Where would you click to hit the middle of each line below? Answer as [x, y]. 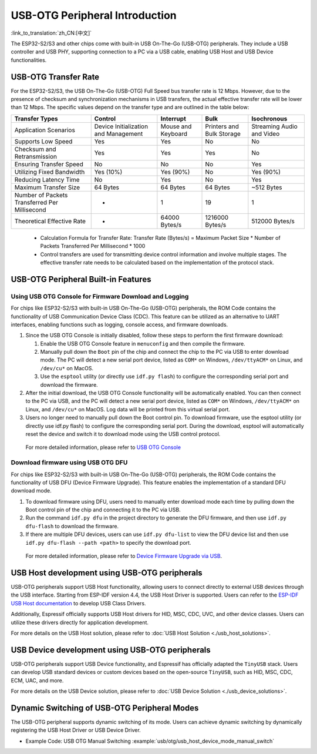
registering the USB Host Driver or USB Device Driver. [76, 730]
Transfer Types [36, 119]
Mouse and [176, 126]
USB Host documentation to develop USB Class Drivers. [78, 603]
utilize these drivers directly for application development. [80, 622]
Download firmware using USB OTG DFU [69, 463]
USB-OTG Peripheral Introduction [94, 15]
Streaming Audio [274, 126]
